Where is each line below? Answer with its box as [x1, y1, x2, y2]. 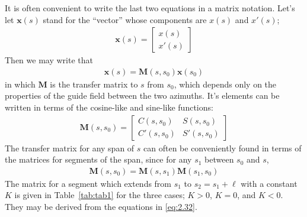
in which [5, 77, 36, 90]
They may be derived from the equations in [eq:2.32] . [5, 200, 197, 213]
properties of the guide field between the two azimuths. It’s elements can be [5, 89, 280, 102]
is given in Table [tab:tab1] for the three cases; [14, 189, 185, 201]
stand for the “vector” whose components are [43, 13, 207, 25]
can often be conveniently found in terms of [143, 141, 302, 154]
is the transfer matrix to [50, 77, 138, 90]
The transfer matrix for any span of [5, 141, 135, 154]
